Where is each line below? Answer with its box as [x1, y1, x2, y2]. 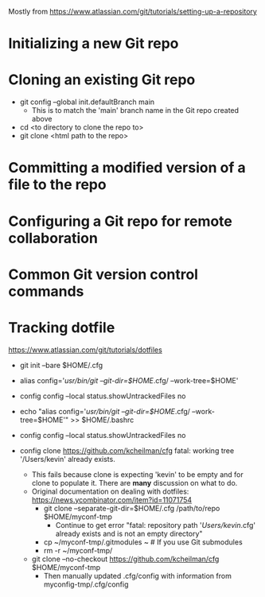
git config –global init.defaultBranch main [19, 97, 155, 107]
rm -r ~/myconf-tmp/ [43, 545, 113, 555]
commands [8, 282, 84, 300]
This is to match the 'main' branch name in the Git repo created [31, 106, 240, 115]
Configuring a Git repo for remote [8, 212, 233, 230]
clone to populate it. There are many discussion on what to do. [31, 478, 238, 487]
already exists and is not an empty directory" [55, 529, 203, 538]
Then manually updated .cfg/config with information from [43, 571, 232, 580]
